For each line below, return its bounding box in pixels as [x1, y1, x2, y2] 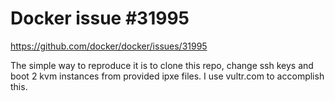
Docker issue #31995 [10, 7, 190, 30]
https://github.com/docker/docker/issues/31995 [10, 40, 208, 52]
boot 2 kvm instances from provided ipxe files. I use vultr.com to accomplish [10, 70, 325, 82]
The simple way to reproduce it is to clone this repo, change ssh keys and [10, 59, 314, 71]
